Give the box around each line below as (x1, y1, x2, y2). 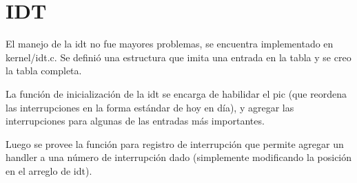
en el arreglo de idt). (6, 163, 92, 177)
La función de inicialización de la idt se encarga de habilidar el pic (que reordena (6, 86, 347, 100)
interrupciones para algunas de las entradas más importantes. (6, 114, 265, 128)
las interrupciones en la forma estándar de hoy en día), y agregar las (6, 100, 294, 114)
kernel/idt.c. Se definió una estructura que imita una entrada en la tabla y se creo (6, 50, 351, 64)
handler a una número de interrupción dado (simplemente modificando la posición (6, 150, 352, 164)
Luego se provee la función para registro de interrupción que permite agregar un (6, 136, 344, 151)
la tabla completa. (6, 63, 82, 78)
